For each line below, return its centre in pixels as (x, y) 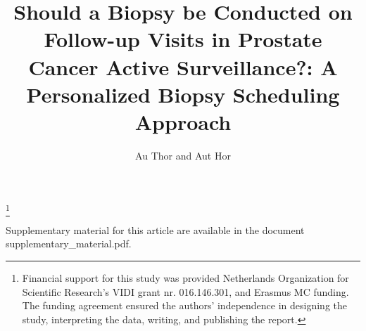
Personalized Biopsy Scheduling (183, 94)
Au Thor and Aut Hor (183, 155)
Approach (183, 121)
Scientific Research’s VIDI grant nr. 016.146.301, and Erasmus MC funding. (185, 291)
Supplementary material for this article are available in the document (155, 229)
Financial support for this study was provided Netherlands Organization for (185, 277)
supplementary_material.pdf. (69, 244)
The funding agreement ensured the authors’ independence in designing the (185, 305)
